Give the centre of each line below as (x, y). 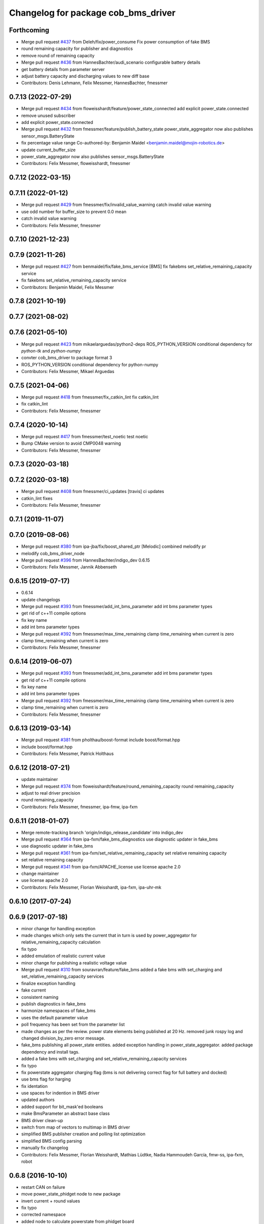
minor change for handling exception (58, 928)
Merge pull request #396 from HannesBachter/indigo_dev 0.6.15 (86, 560)
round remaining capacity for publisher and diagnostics (77, 48)
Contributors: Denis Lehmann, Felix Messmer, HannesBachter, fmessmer (95, 83)
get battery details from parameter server (63, 69)
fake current (34, 990)
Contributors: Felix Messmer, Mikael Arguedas (68, 372)
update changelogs (41, 599)
